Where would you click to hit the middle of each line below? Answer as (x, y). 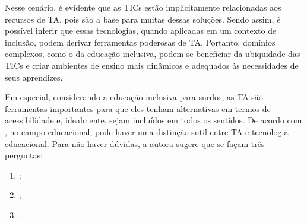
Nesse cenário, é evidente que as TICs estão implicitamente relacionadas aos (143, 7)
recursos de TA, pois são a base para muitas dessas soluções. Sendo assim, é (143, 19)
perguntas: (24, 155)
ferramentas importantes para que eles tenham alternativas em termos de (138, 108)
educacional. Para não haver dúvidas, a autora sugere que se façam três (135, 143)
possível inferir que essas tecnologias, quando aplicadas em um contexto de (141, 31)
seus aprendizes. (34, 77)
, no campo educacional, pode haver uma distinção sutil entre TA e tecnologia (147, 131)
